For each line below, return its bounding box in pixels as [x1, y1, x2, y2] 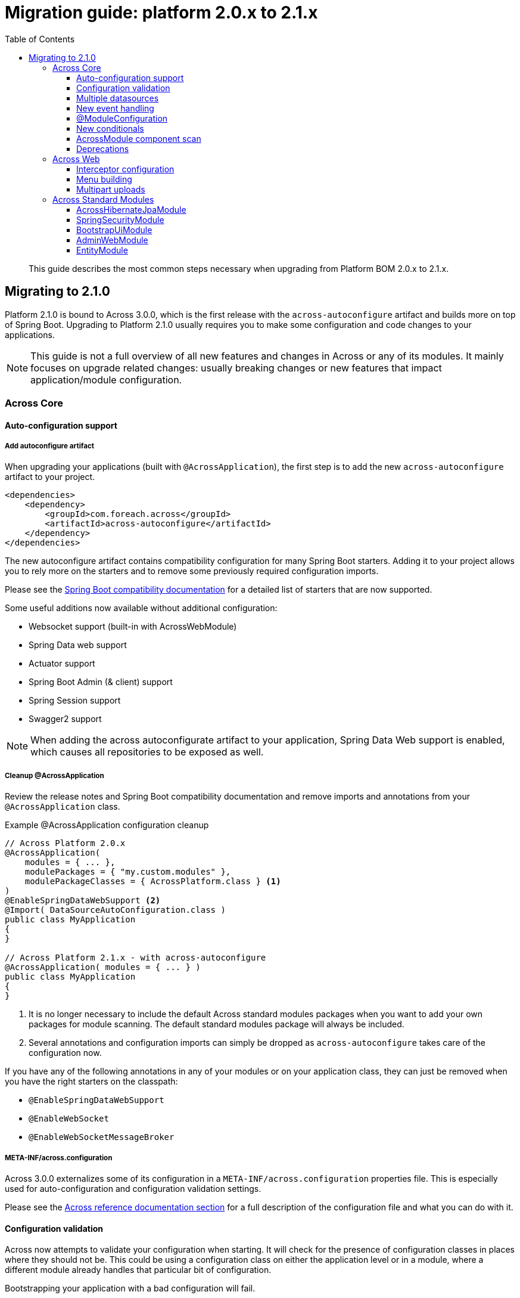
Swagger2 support [29, 714, 102, 724]
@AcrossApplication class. [5, 801, 120, 812]
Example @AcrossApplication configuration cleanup [5, 820, 209, 831]
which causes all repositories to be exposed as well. [30, 746, 264, 758]
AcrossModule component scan [76, 133, 201, 144]
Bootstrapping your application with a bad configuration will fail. [5, 1283, 256, 1294]
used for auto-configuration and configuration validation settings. [5, 1183, 261, 1194]
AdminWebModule [76, 234, 148, 245]
